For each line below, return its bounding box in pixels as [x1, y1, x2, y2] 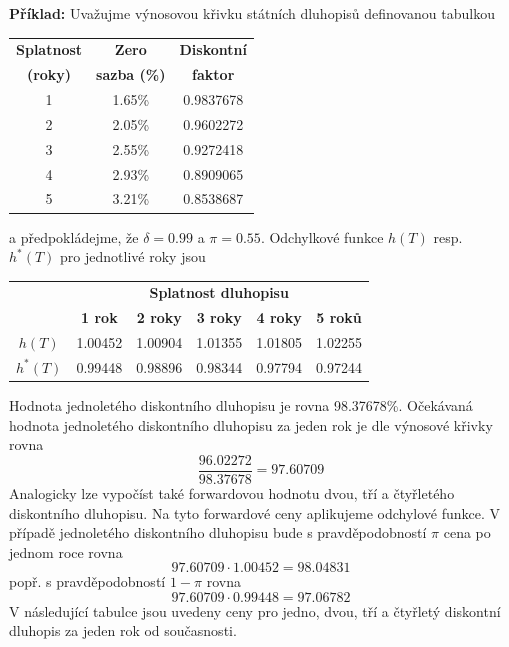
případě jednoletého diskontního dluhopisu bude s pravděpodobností [9, 522, 427, 543]
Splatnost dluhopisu [149, 282, 289, 303]
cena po [443, 522, 491, 543]
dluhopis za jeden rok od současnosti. [9, 620, 237, 641]
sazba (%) [96, 64, 166, 85]
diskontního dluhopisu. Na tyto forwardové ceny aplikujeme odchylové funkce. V [9, 502, 501, 523]
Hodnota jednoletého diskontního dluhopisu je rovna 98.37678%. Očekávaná [9, 395, 473, 416]
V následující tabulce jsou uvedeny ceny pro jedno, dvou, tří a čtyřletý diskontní [9, 600, 501, 621]
